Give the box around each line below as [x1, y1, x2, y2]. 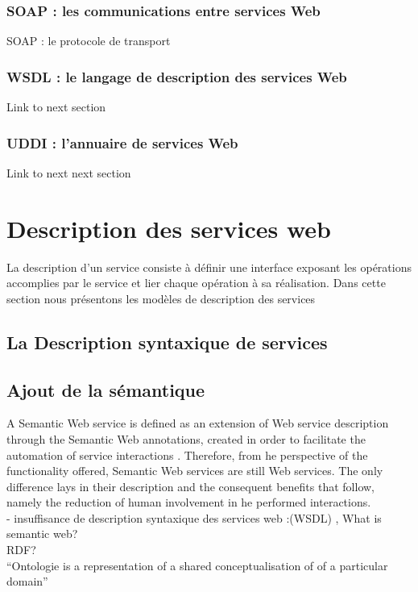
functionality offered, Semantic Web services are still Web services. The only [6, 462, 383, 479]
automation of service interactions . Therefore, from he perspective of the [6, 446, 368, 463]
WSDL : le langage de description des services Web [6, 66, 347, 86]
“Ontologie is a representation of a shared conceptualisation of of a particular [6, 557, 388, 573]
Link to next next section [6, 164, 131, 181]
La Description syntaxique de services [6, 329, 328, 354]
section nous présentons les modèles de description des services [6, 290, 316, 306]
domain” [6, 573, 48, 590]
